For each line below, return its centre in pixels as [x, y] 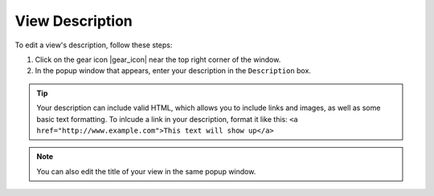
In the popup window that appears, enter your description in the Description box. [173, 71]
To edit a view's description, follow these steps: [94, 45]
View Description [74, 21]
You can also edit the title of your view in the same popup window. [146, 171]
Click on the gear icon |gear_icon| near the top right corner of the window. [158, 59]
